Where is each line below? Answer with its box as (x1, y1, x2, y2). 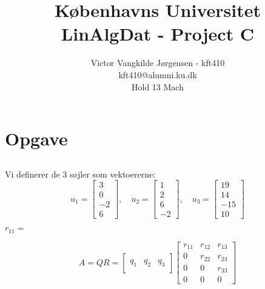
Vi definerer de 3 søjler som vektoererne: (5, 167, 156, 180)
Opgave (5, 126, 68, 151)
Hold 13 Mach (132, 80, 184, 93)
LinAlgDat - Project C (61, 21, 255, 46)
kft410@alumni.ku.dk (118, 68, 197, 81)
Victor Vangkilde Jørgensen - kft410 (90, 56, 225, 69)
